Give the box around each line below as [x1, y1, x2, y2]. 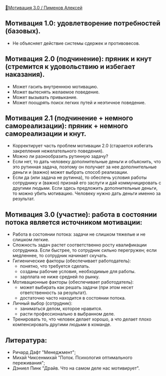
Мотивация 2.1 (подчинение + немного [5, 114, 133, 122]
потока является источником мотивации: [5, 218, 142, 227]
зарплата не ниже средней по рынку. [19, 274, 100, 280]
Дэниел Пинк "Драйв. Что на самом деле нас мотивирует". [12, 365, 140, 372]
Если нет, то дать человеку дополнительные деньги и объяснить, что [12, 159, 161, 165]
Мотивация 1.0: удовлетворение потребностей [5, 19, 161, 27]
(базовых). [5, 27, 41, 35]
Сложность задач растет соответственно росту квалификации [12, 242, 147, 248]
